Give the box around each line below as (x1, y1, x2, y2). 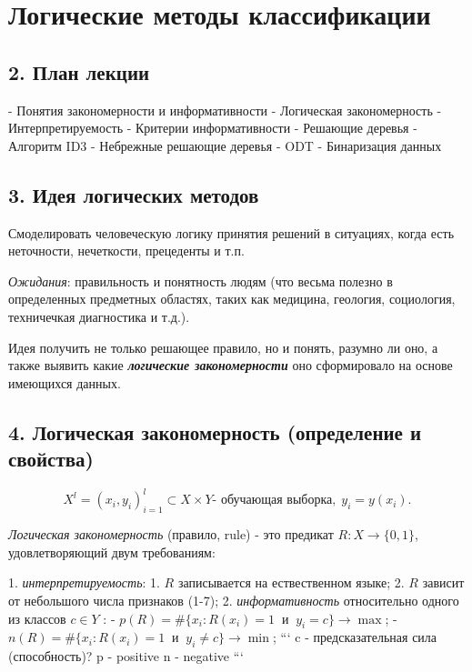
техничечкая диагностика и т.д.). (8, 306, 190, 326)
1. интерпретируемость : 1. (8, 573, 160, 592)
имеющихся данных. (8, 373, 121, 392)
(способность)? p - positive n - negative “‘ (8, 647, 244, 666)
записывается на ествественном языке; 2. (177, 573, 405, 592)
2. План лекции (8, 57, 150, 85)
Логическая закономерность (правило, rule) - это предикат (8, 525, 334, 544)
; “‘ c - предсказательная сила (272, 627, 437, 647)
